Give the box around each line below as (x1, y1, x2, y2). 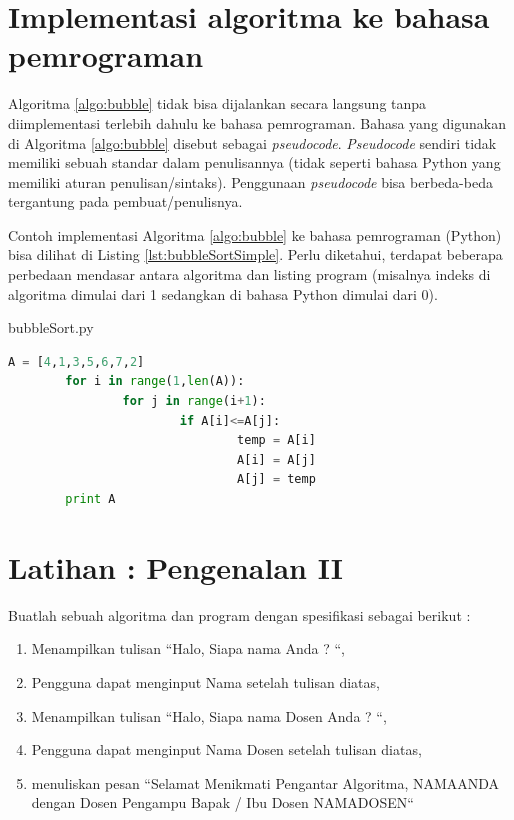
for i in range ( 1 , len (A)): (65, 374, 245, 389)
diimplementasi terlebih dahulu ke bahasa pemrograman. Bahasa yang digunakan (8, 112, 506, 133)
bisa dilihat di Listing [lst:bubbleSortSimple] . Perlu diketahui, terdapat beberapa (8, 244, 503, 265)
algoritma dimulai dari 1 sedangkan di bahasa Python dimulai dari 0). (8, 283, 438, 304)
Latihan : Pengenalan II (8, 546, 343, 587)
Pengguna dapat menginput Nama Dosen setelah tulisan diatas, (31, 739, 422, 760)
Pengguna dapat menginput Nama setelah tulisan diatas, (31, 671, 380, 692)
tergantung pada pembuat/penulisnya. (8, 191, 243, 212)
